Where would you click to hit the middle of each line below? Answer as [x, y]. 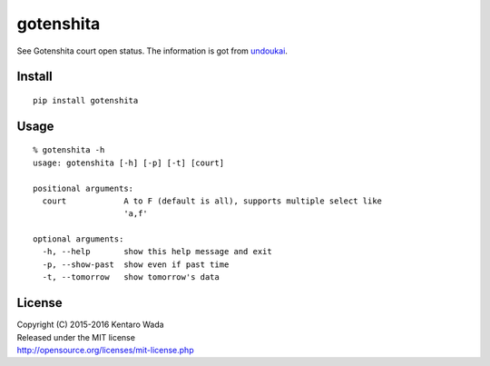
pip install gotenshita [86, 100]
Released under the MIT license [76, 337]
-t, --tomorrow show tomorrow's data [131, 277]
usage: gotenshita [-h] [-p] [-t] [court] [129, 163]
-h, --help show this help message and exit [157, 252]
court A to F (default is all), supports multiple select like [212, 201]
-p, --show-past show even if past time [136, 264]
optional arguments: [78, 239]
